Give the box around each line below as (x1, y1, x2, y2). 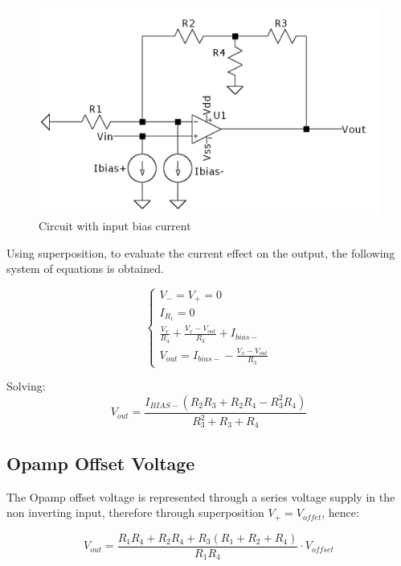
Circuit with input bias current (39, 217, 191, 233)
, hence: (321, 504, 359, 521)
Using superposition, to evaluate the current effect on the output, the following (6, 244, 395, 261)
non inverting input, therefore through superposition (6, 504, 264, 521)
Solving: (6, 378, 46, 395)
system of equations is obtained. (6, 260, 164, 277)
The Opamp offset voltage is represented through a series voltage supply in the (6, 488, 395, 505)
